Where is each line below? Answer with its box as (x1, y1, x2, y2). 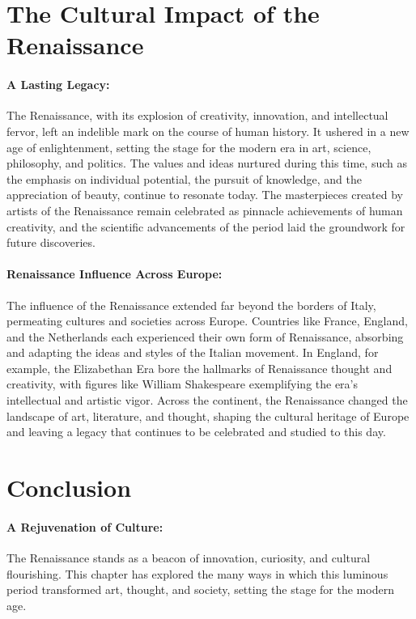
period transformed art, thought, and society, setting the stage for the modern (6, 581, 394, 598)
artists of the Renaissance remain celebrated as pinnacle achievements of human (6, 201, 403, 218)
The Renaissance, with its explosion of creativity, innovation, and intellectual (6, 107, 388, 124)
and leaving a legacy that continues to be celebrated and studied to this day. (6, 423, 386, 440)
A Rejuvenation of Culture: (6, 518, 163, 535)
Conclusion (6, 471, 132, 504)
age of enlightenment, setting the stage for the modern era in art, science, (6, 138, 371, 155)
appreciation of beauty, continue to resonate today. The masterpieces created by (6, 186, 403, 203)
